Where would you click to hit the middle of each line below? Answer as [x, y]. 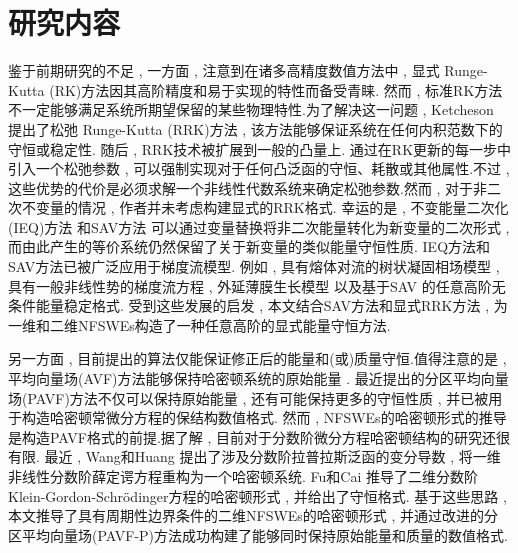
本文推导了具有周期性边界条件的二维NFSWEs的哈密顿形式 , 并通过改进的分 [253, 515]
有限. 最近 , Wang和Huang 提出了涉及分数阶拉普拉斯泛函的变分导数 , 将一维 [254, 456]
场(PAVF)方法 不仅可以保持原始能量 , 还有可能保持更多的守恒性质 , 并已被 [248, 397]
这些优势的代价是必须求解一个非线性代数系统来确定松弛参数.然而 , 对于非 [248, 187]
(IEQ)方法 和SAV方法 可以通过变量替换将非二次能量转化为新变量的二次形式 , [259, 226]
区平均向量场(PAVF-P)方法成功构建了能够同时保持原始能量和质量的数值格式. [258, 534]
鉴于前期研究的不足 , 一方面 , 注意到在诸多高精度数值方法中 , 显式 [224, 70]
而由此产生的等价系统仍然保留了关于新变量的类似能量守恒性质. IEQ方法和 [249, 246]
